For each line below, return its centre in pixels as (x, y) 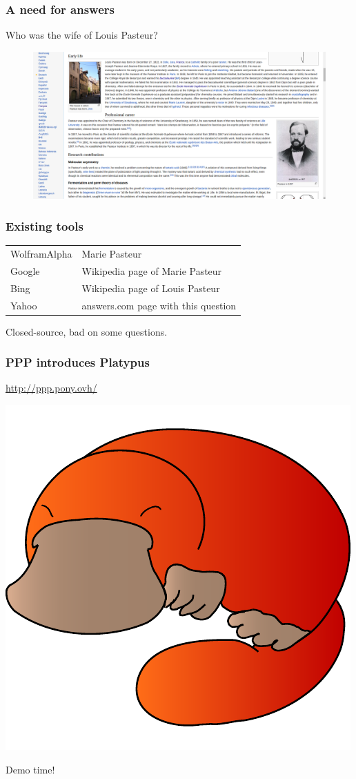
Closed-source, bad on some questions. (87, 331)
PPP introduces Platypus (78, 362)
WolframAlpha (41, 254)
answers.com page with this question (159, 305)
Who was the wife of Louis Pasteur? (82, 35)
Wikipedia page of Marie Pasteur (152, 270)
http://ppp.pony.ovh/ (51, 388)
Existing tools (44, 225)
